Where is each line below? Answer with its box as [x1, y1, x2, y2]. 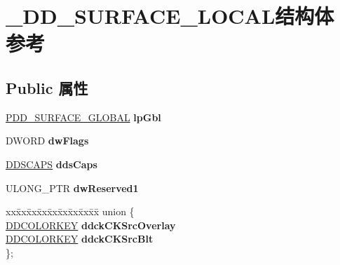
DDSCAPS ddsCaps [6, 156, 97, 171]
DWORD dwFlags [6, 133, 89, 148]
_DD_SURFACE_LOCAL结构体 [6, 1, 334, 30]
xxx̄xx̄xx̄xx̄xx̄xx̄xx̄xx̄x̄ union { [6, 204, 135, 219]
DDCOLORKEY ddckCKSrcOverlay [6, 217, 176, 232]
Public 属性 [6, 76, 88, 98]
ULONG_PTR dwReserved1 [6, 180, 139, 195]
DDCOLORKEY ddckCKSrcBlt [6, 231, 154, 246]
